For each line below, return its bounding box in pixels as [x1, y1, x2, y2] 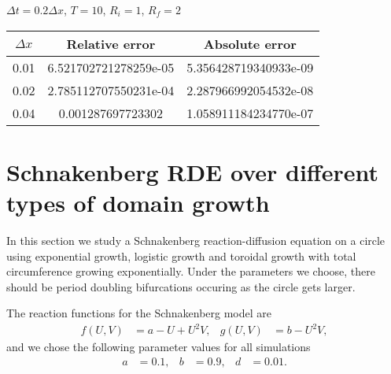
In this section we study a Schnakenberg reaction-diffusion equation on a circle [6, 231, 385, 248]
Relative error [66, 34, 156, 53]
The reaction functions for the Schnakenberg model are [6, 305, 272, 321]
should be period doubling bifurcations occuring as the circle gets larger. [6, 278, 356, 294]
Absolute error [203, 34, 297, 53]
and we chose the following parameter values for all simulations [6, 339, 311, 355]
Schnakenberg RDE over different [6, 155, 378, 187]
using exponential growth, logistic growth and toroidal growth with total [6, 247, 356, 264]
